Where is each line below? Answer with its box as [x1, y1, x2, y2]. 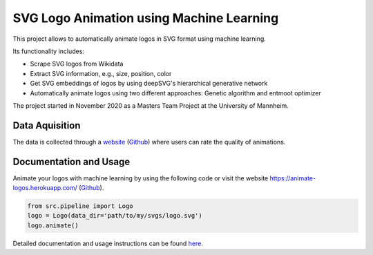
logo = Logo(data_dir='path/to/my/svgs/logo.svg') [27, 211, 203, 220]
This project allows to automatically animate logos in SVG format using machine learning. [12, 35, 266, 43]
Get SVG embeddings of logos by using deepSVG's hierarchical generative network [30, 79, 268, 88]
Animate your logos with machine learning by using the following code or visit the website [12, 173, 269, 182]
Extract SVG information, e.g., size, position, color [30, 69, 172, 77]
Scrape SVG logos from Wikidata [30, 59, 124, 68]
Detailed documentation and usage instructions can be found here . [12, 239, 204, 247]
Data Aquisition [12, 120, 81, 131]
